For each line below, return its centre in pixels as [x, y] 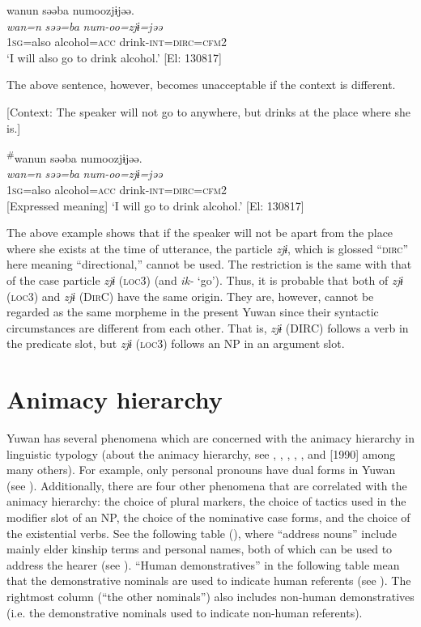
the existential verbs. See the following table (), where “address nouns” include [202, 533]
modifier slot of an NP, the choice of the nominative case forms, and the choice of [208, 517]
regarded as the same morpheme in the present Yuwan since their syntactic [193, 312]
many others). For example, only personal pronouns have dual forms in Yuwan [201, 470]
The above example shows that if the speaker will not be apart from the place [200, 233]
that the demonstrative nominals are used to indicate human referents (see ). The [209, 580]
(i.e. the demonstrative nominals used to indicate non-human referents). [185, 612]
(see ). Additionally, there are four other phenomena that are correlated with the [207, 485]
